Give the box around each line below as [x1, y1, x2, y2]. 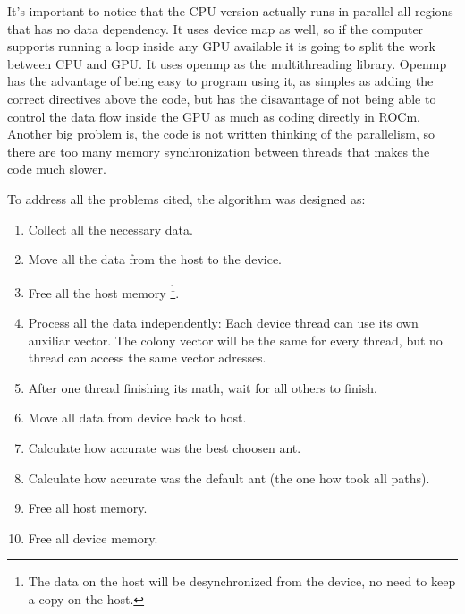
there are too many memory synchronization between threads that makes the [7, 141, 430, 160]
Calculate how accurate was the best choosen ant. [28, 438, 301, 456]
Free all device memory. [28, 528, 158, 547]
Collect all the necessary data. [28, 219, 193, 238]
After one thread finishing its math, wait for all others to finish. [28, 378, 377, 397]
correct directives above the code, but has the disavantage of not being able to [7, 89, 436, 107]
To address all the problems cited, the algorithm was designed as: [7, 189, 366, 208]
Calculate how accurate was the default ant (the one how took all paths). [28, 468, 430, 487]
